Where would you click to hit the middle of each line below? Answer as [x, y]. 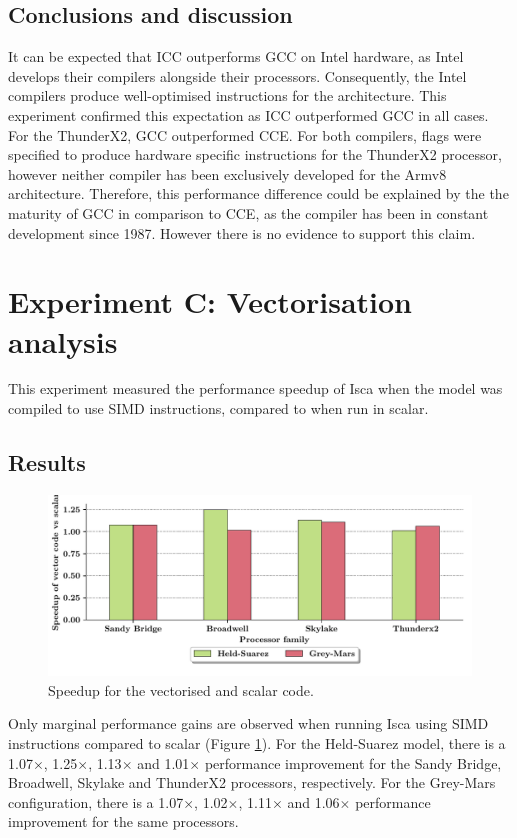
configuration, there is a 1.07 [96, 801]
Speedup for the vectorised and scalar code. [181, 689]
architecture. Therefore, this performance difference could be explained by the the [258, 193]
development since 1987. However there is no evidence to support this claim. [242, 232]
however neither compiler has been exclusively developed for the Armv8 [227, 173]
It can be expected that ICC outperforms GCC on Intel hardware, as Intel [236, 56]
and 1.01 [163, 762]
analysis [63, 340]
